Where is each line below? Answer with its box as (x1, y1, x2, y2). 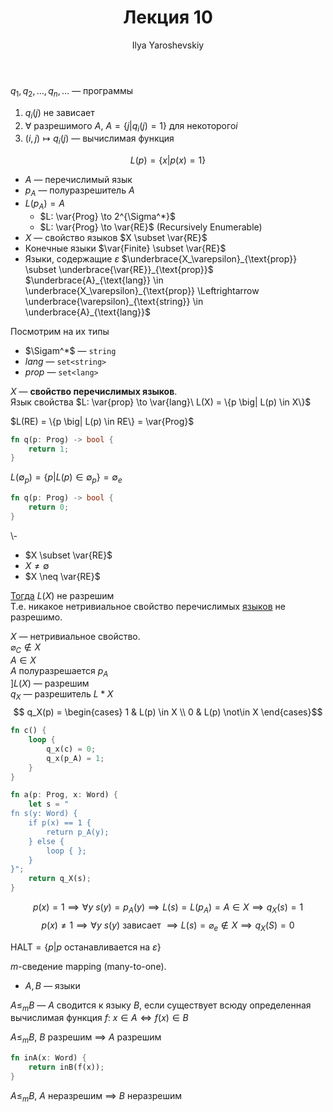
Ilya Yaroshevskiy (131, 39, 205, 51)
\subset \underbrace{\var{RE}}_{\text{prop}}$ (24, 263, 214, 275)
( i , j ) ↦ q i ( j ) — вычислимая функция (24, 132, 175, 147)
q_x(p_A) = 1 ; (46, 753, 105, 763)
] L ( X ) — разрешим (10, 677, 90, 690)
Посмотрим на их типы (10, 325, 110, 337)
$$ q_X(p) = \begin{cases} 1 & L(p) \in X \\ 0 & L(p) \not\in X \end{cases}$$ (13, 706, 323, 718)
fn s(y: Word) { (10, 809, 78, 819)
